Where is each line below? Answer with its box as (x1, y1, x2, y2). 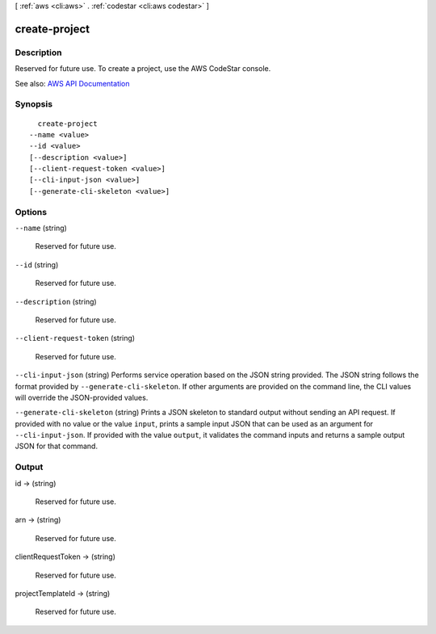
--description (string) (15, 296, 97, 306)
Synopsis (15, 99, 52, 110)
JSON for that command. (15, 441, 99, 451)
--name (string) (15, 223, 68, 233)
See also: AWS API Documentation (15, 78, 130, 88)
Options (15, 206, 48, 217)
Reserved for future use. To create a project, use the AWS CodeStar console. (15, 64, 271, 73)
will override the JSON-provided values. (15, 393, 149, 402)
